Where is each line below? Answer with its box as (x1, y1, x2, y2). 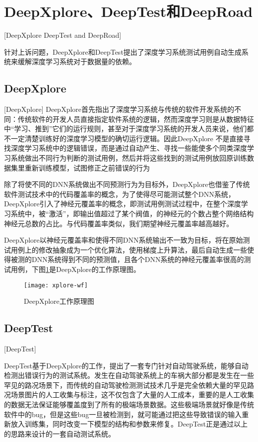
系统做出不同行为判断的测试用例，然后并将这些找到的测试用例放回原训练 (10, 153, 247, 163)
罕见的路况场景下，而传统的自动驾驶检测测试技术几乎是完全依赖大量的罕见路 (4, 379, 254, 390)
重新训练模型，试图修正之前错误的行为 (24, 162, 150, 173)
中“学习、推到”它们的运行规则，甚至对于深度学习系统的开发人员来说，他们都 (4, 123, 254, 134)
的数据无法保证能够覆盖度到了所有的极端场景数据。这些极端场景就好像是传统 (4, 399, 254, 410)
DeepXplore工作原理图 (24, 296, 94, 306)
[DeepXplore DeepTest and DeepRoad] (4, 30, 122, 40)
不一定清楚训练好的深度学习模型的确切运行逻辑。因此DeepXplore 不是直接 (4, 133, 244, 143)
